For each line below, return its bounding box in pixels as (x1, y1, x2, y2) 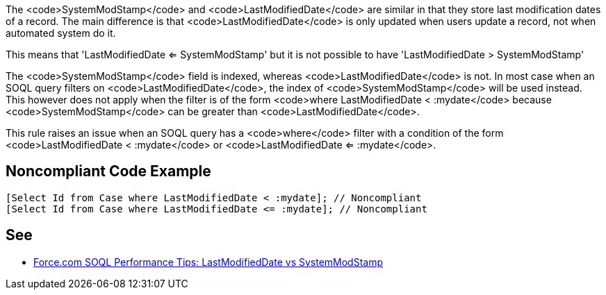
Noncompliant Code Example (6, 162, 211, 180)
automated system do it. (6, 27, 116, 39)
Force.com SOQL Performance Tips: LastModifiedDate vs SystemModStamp (33, 255, 384, 268)
